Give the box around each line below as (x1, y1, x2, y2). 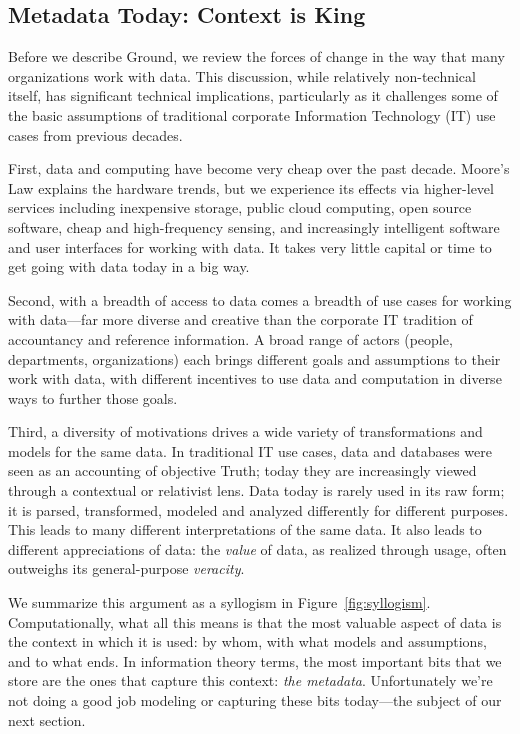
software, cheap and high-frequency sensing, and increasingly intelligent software (8, 216, 500, 237)
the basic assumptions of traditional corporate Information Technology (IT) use (8, 104, 496, 125)
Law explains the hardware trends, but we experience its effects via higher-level (8, 177, 494, 198)
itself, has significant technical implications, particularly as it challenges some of (8, 85, 498, 106)
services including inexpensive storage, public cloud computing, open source (8, 197, 472, 218)
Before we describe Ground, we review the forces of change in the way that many (8, 46, 505, 67)
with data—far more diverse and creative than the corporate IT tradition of (8, 309, 473, 330)
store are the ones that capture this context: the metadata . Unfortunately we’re (8, 670, 493, 691)
